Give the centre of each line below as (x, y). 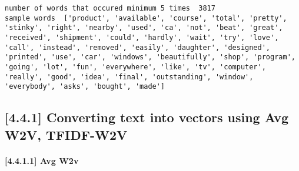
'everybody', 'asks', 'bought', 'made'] (85, 87)
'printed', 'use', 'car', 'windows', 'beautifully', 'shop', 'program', (150, 57)
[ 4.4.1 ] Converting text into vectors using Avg (147, 117)
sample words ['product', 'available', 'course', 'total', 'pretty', (146, 18)
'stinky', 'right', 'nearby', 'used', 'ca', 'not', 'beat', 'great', (144, 28)
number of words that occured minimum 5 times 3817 (110, 8)
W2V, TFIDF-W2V (66, 134)
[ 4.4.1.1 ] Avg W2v (42, 160)
